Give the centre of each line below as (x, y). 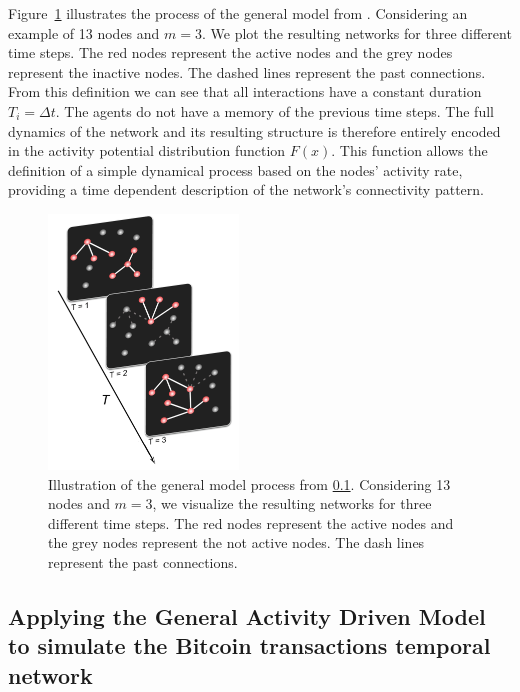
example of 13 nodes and (84, 32)
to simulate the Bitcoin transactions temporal (249, 645)
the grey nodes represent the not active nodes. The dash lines (236, 542)
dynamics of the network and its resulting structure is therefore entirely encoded (254, 130)
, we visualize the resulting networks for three (292, 503)
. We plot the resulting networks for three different (356, 32)
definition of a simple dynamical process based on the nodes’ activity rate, (235, 169)
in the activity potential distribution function (147, 150)
